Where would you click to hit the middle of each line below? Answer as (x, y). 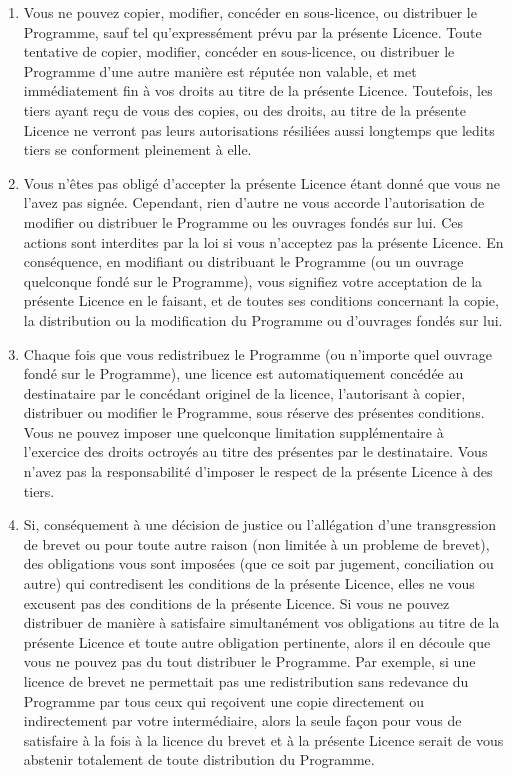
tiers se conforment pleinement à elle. (137, 149)
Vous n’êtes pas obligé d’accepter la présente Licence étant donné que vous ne (262, 182)
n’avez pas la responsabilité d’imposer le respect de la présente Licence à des (258, 471)
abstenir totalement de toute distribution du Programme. (199, 759)
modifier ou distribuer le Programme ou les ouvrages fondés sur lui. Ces (243, 221)
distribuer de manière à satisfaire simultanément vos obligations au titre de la (261, 622)
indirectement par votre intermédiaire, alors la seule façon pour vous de (242, 720)
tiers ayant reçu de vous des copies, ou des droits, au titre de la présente (244, 109)
